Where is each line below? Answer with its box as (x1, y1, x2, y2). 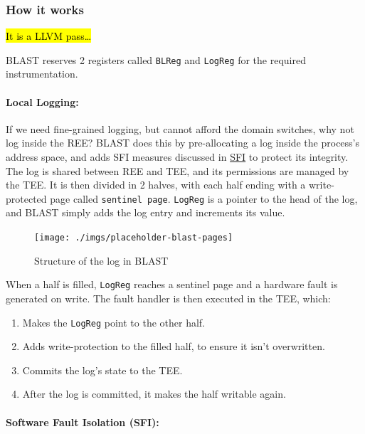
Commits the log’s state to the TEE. (22, 362, 183, 377)
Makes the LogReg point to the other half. (22, 314, 205, 329)
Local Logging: (6, 94, 79, 109)
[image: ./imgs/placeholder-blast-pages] (34, 233, 233, 243)
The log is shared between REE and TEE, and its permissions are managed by (6, 163, 349, 178)
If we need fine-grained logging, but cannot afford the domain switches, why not (6, 121, 354, 136)
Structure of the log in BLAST (34, 253, 169, 268)
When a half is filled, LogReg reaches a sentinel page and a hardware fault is (6, 277, 338, 292)
